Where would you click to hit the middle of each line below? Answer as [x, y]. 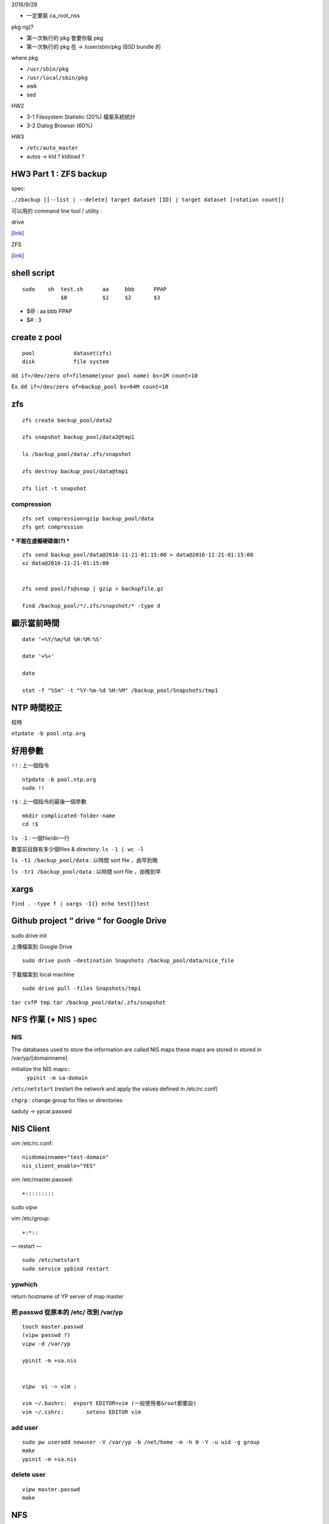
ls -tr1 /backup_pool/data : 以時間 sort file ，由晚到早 [86, 871]
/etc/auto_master [52, 148]
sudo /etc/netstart [51, 1260]
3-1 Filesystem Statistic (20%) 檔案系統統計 [81, 117]
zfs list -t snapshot [54, 488]
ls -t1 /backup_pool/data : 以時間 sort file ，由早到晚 [85, 860]
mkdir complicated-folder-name [69, 816]
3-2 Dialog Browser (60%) [59, 126]
